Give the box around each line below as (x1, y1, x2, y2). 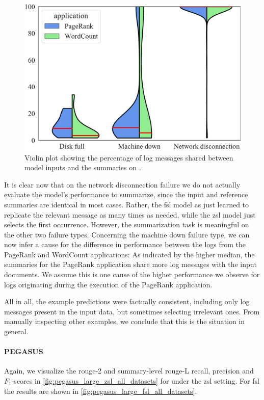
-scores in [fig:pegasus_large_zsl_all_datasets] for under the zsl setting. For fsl (11, 376, 259, 386)
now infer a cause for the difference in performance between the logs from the (4, 239, 246, 250)
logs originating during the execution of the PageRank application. (4, 279, 213, 289)
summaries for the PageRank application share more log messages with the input (4, 259, 257, 270)
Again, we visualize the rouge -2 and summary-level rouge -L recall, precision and (4, 365, 254, 376)
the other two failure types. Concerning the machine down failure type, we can (4, 229, 250, 239)
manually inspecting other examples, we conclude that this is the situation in (4, 316, 245, 327)
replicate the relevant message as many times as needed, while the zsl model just (4, 209, 256, 220)
